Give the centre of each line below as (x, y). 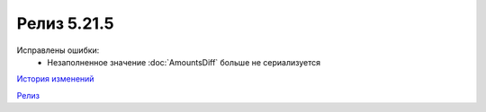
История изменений (55, 79)
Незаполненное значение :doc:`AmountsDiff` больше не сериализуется (184, 62)
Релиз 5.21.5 (65, 23)
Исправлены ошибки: (58, 50)
